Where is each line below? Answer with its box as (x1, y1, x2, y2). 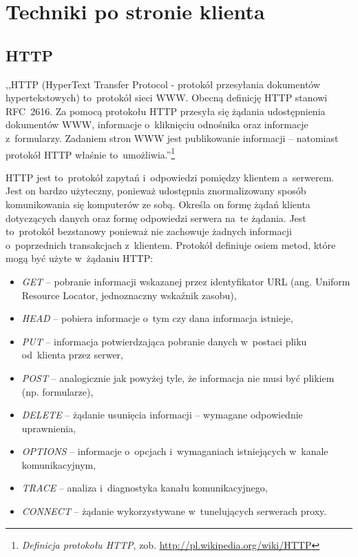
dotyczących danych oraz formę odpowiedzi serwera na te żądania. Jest (6, 210, 306, 225)
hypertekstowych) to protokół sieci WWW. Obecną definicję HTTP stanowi (6, 90, 328, 105)
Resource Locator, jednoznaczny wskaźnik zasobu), (21, 287, 237, 302)
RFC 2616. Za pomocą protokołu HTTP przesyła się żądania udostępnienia (6, 103, 326, 118)
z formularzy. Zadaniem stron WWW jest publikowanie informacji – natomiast (6, 130, 339, 145)
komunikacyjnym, (21, 457, 96, 472)
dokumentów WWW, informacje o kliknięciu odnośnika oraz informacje (6, 117, 308, 132)
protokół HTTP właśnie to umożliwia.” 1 (6, 145, 176, 161)
